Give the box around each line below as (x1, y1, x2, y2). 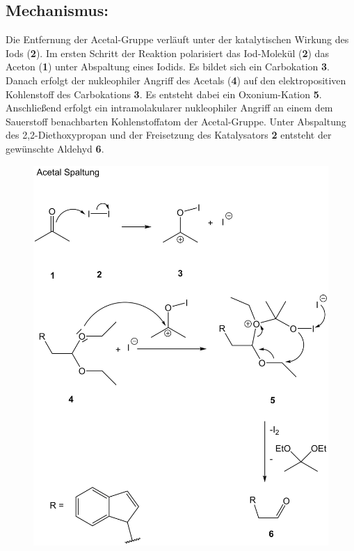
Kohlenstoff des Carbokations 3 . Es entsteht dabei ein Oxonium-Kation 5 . (6, 86, 322, 101)
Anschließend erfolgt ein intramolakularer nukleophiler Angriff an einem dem (6, 100, 333, 115)
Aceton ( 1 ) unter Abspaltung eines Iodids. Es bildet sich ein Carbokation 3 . (6, 59, 330, 74)
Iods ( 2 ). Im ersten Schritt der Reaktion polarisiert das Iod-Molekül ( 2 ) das (6, 45, 329, 60)
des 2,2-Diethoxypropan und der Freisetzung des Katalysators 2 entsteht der (6, 127, 332, 142)
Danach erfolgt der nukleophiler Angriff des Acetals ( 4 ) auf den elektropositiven (6, 72, 346, 87)
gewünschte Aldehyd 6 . (6, 141, 104, 155)
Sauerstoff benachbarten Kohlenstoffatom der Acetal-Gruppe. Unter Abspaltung (6, 114, 346, 128)
